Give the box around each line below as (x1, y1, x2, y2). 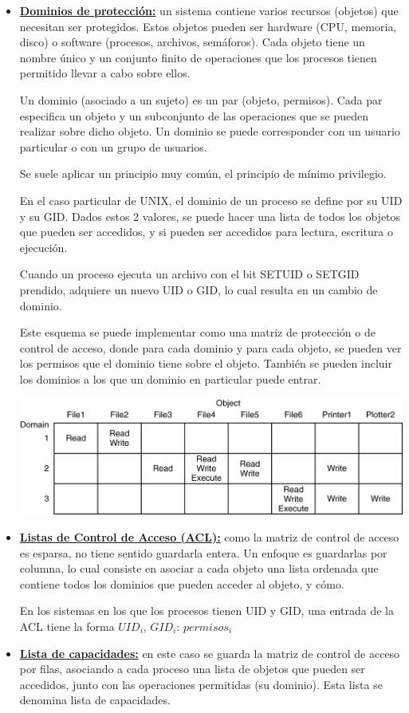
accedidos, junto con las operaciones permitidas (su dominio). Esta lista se (19, 676, 383, 692)
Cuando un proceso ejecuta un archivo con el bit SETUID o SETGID (19, 266, 360, 282)
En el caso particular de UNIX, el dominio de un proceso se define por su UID (19, 191, 403, 208)
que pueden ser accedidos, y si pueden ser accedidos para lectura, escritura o (19, 223, 393, 240)
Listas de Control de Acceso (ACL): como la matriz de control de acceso (19, 529, 399, 546)
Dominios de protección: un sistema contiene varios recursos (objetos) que (19, 2, 399, 18)
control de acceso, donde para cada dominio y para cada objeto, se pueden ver (19, 339, 402, 356)
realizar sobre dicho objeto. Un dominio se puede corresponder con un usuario (19, 123, 400, 140)
